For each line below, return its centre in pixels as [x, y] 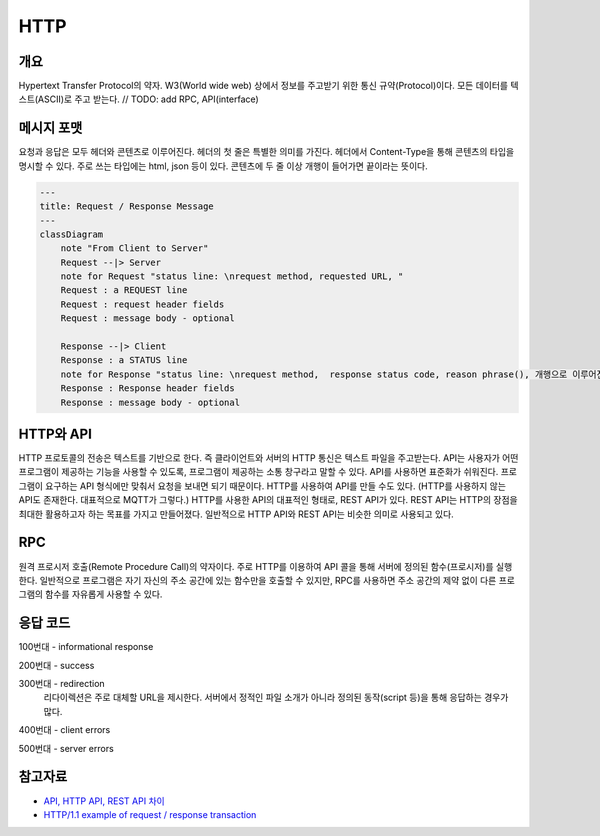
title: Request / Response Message [126, 206]
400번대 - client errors [64, 730]
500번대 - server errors [66, 748]
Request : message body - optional [147, 318]
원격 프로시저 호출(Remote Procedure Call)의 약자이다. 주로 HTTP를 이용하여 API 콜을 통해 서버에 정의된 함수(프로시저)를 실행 [265, 566]
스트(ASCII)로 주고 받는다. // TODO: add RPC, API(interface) [138, 99]
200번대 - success [56, 665]
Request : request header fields [142, 304]
